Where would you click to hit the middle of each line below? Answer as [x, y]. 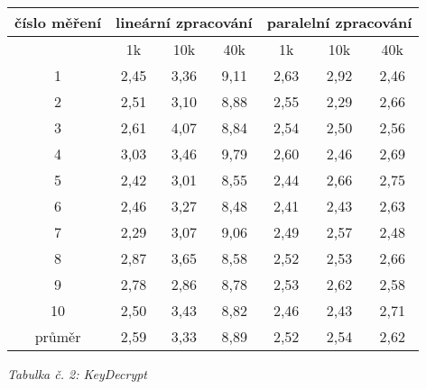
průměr [58, 336]
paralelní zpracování [339, 22]
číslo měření [58, 22]
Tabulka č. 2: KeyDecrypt [78, 374]
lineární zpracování [184, 22]
